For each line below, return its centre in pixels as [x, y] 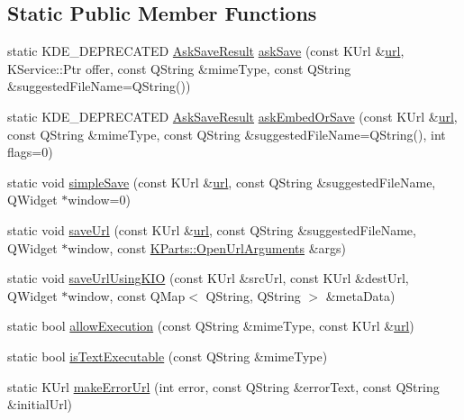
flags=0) [30, 152]
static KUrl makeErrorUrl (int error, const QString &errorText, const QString [223, 386]
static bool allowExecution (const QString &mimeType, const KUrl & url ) [211, 326]
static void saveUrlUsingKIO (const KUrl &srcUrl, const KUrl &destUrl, [208, 278]
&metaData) [360, 295]
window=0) [99, 200]
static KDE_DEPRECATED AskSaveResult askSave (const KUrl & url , [206, 51]
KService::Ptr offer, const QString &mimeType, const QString [179, 68]
